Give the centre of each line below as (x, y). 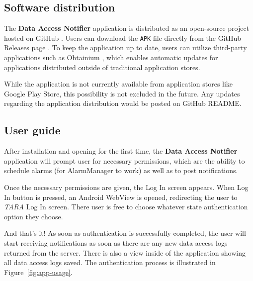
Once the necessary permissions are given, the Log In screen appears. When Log (126, 187)
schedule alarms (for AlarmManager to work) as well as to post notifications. (121, 170)
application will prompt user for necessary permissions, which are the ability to (125, 160)
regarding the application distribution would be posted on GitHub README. (123, 103)
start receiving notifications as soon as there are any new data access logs (116, 242)
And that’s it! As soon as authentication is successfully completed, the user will (125, 233)
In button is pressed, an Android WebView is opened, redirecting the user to (121, 197)
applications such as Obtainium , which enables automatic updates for (111, 57)
